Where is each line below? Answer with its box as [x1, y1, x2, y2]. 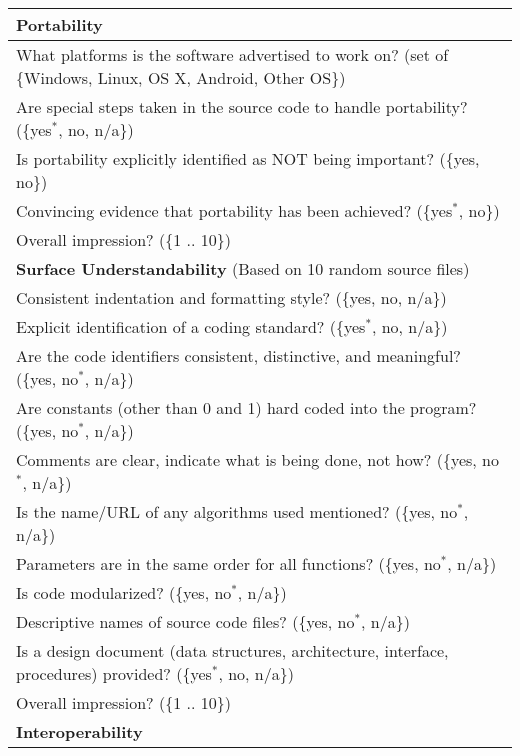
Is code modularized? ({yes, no [16, 581, 232, 604]
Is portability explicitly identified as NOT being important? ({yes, [16, 147, 480, 170]
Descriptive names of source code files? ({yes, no [16, 610, 355, 633]
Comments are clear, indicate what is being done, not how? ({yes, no [16, 448, 499, 471]
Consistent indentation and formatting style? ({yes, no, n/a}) [16, 286, 447, 309]
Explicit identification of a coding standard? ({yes [16, 315, 366, 338]
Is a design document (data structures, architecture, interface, [16, 639, 449, 662]
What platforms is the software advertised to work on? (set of [16, 43, 449, 66]
